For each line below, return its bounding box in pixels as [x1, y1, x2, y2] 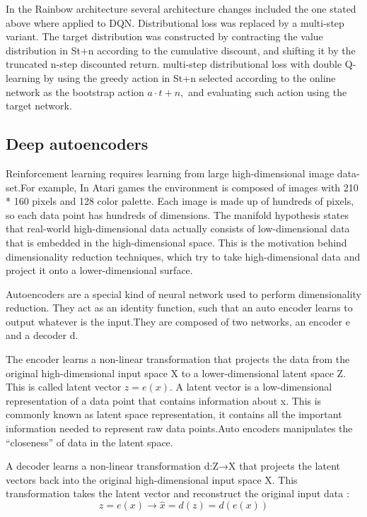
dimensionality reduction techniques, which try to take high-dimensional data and [6, 249, 361, 263]
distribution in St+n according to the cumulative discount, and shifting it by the [6, 42, 356, 57]
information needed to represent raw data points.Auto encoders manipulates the [6, 421, 353, 436]
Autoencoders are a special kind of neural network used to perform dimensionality [6, 286, 362, 301]
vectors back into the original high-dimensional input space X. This [6, 472, 298, 487]
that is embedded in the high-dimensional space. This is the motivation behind [6, 234, 347, 249]
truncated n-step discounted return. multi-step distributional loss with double [6, 57, 342, 71]
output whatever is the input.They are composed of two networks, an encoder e [6, 314, 350, 328]
